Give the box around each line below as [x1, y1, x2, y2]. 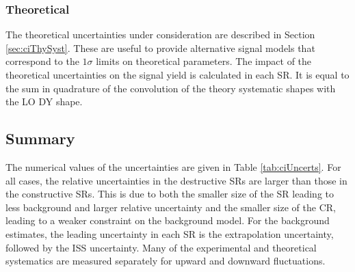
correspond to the [5, 54, 79, 68]
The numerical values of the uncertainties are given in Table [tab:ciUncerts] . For [5, 159, 341, 174]
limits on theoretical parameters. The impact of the [96, 54, 312, 68]
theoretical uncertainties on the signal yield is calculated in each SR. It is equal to [5, 68, 350, 81]
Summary [5, 128, 75, 149]
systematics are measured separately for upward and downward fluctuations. [5, 254, 326, 268]
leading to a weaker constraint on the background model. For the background [5, 213, 330, 228]
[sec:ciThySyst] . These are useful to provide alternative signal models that [5, 40, 315, 55]
